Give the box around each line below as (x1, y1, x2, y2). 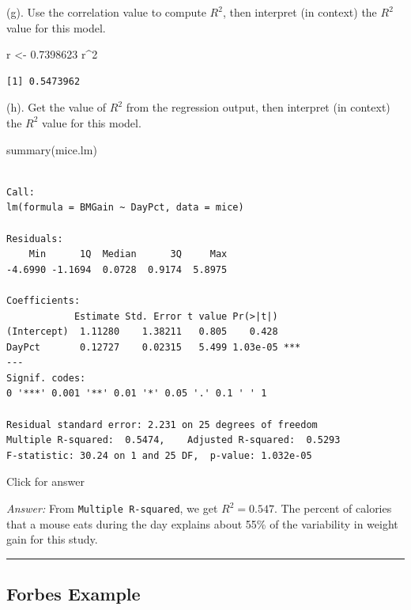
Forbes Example (6, 582, 141, 606)
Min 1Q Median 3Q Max (28, 248, 228, 260)
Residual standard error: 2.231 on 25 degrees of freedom (6, 419, 318, 430)
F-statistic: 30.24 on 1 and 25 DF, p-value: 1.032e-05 (6, 449, 312, 461)
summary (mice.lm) (6, 141, 97, 157)
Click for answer (6, 473, 85, 490)
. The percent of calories (273, 500, 392, 517)
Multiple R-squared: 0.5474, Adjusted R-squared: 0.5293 (6, 434, 341, 446)
